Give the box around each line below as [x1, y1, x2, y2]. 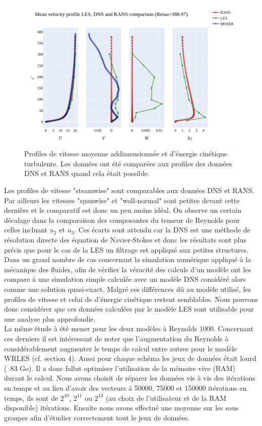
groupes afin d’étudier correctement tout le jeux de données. [4, 412, 190, 422]
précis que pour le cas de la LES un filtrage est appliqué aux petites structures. [4, 244, 249, 255]
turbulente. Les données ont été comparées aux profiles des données [24, 158, 232, 168]
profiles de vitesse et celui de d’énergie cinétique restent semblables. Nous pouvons [4, 293, 258, 304]
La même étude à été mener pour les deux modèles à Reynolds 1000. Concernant [4, 323, 253, 334]
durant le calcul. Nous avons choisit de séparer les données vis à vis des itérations [4, 373, 255, 383]
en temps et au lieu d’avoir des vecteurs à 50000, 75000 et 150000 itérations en [4, 382, 247, 393]
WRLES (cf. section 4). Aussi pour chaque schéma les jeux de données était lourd [4, 353, 256, 363]
